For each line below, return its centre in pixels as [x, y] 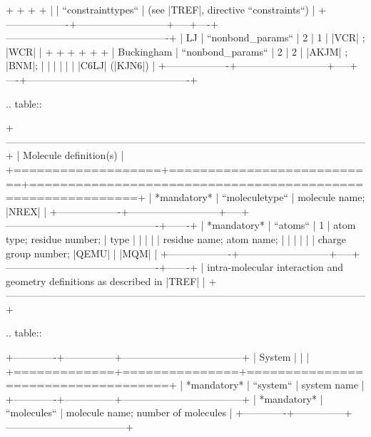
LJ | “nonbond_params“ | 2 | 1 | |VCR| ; [275, 37]
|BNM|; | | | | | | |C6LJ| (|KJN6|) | [81, 65]
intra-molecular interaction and [275, 267]
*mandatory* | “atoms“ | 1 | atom [281, 225]
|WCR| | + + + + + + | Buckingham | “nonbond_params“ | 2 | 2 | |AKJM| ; [177, 51]
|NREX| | [26, 211]
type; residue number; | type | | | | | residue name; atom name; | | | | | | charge [176, 238]
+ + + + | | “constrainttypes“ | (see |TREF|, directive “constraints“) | [161, 9]
